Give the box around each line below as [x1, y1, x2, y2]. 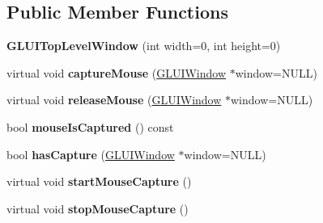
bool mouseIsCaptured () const [6, 118, 174, 135]
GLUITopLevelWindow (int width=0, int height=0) [6, 37, 281, 54]
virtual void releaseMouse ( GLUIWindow [6, 91, 222, 108]
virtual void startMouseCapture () [6, 173, 192, 190]
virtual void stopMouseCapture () [6, 200, 189, 217]
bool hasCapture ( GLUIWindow [6, 145, 175, 162]
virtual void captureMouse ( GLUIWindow [6, 64, 227, 81]
